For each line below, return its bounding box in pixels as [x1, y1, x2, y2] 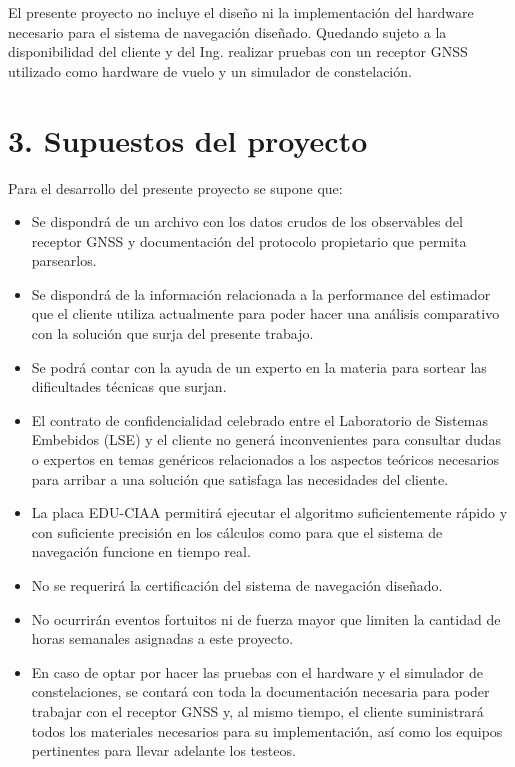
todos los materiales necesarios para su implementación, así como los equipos [31, 720, 503, 741]
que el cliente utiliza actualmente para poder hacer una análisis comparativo [31, 303, 500, 324]
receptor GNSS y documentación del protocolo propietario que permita [31, 230, 467, 251]
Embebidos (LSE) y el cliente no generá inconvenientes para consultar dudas [31, 429, 502, 450]
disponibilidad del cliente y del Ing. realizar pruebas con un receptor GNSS [8, 41, 468, 62]
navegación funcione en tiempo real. [31, 541, 251, 562]
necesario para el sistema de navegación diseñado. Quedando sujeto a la [8, 21, 447, 42]
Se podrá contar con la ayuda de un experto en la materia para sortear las [31, 356, 487, 377]
